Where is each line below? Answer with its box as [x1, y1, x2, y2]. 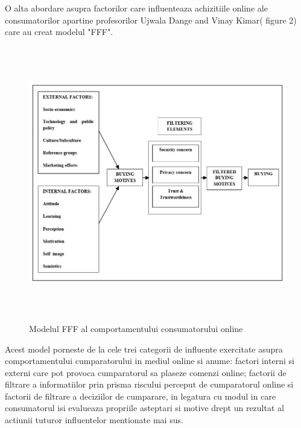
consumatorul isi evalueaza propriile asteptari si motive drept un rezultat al [5, 401, 284, 414]
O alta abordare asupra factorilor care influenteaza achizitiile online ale [5, 2, 268, 14]
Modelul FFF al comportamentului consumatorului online [29, 322, 243, 334]
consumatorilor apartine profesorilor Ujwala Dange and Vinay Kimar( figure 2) [5, 13, 297, 26]
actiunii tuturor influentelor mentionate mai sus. [5, 414, 183, 426]
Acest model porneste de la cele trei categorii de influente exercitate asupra [5, 342, 283, 355]
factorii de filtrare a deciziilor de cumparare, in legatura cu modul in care [5, 389, 276, 402]
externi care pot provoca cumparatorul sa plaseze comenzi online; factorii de [5, 366, 287, 378]
